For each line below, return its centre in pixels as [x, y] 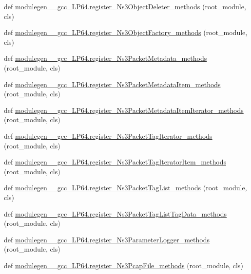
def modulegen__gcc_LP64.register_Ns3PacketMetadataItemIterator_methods [124, 110]
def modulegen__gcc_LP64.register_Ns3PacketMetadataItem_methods [112, 84]
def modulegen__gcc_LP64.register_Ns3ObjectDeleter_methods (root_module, [125, 6]
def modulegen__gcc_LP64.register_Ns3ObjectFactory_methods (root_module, [126, 32]
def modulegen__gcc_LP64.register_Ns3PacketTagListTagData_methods [116, 213]
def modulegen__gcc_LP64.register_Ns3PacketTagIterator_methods [108, 136]
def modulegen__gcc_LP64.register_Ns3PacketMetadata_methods [106, 58]
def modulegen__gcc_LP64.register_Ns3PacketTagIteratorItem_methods [115, 162]
